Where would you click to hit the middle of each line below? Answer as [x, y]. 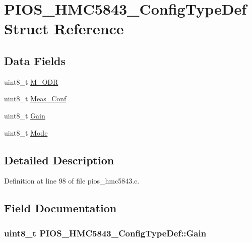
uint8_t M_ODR [31, 81]
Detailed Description [59, 160]
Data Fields [35, 60]
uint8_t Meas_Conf [35, 99]
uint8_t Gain [25, 115]
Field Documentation [60, 208]
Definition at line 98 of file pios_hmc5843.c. [72, 181]
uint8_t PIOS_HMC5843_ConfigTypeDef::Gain [105, 233]
